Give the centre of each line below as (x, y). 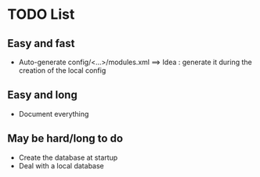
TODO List (41, 14)
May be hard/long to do (65, 139)
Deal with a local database (61, 165)
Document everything (54, 114)
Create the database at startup (68, 157)
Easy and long (42, 95)
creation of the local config (62, 70)
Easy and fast (41, 43)
